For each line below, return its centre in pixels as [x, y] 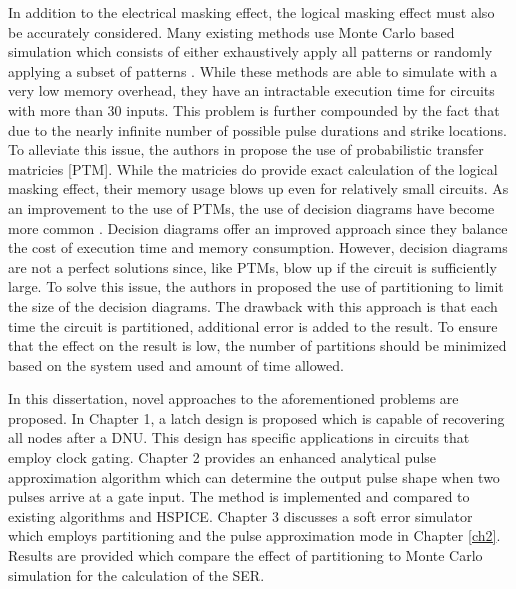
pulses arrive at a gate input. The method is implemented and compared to [239, 496]
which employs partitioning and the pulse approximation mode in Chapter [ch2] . [254, 535]
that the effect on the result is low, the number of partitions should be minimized [257, 345]
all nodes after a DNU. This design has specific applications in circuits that [239, 437]
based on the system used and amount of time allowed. [176, 364]
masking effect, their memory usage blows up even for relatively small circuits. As [258, 188]
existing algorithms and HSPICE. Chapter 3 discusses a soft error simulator [240, 515]
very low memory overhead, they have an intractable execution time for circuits [251, 90]
